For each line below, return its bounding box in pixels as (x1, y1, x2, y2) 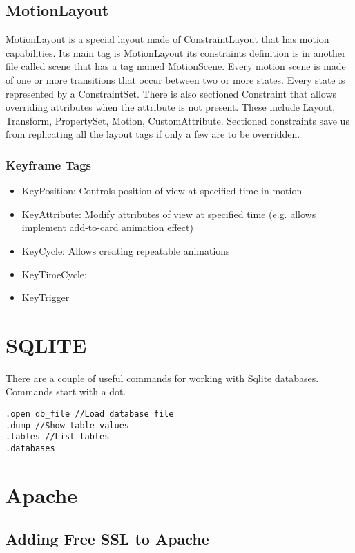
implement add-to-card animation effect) (21, 220, 193, 235)
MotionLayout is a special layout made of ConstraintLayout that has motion (6, 32, 329, 46)
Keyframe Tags (6, 156, 91, 173)
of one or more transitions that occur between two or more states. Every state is (6, 72, 345, 87)
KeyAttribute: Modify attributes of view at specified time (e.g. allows (21, 206, 316, 221)
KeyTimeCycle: (21, 266, 87, 281)
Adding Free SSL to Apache (6, 528, 209, 550)
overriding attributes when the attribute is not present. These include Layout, (6, 100, 336, 114)
